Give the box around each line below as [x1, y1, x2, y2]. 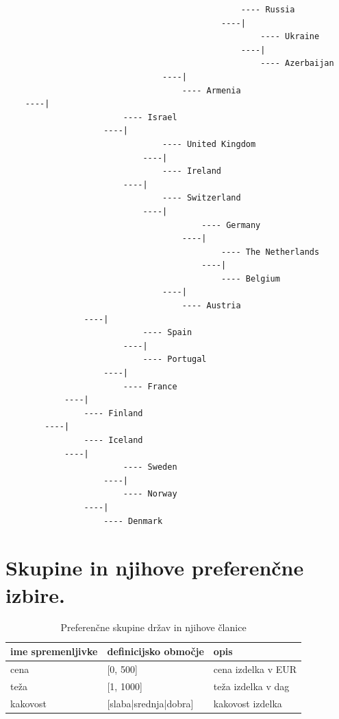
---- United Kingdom [162, 139, 256, 149]
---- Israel [123, 112, 177, 122]
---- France [123, 381, 177, 391]
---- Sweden [123, 462, 177, 472]
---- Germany [201, 220, 261, 230]
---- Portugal [142, 354, 207, 365]
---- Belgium [221, 273, 280, 284]
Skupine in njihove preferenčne [5, 553, 304, 582]
